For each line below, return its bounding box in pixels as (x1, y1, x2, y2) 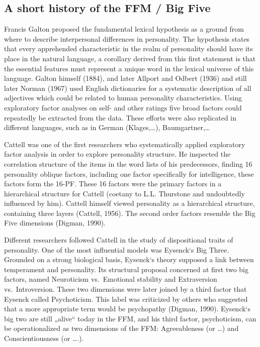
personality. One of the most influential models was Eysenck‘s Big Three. (4, 244, 229, 255)
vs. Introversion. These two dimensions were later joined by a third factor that (4, 284, 247, 294)
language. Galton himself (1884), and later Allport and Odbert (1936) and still (4, 73, 247, 83)
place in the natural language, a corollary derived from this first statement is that (4, 53, 256, 63)
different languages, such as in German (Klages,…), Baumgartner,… (4, 122, 210, 133)
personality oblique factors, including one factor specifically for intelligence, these (4, 168, 254, 179)
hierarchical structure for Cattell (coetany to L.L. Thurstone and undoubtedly (4, 188, 245, 198)
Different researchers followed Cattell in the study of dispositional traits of (4, 235, 233, 245)
